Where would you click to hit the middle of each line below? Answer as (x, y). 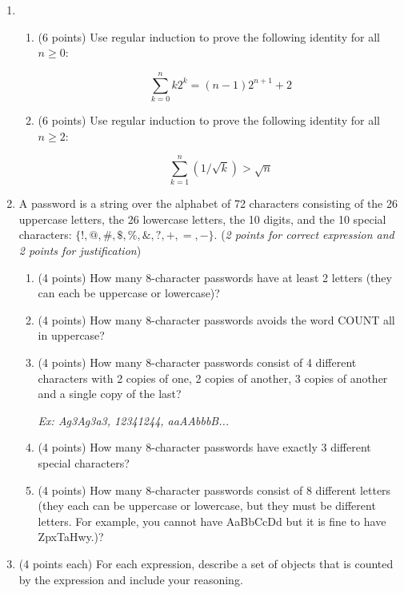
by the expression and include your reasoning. (131, 579)
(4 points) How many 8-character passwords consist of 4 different (197, 362)
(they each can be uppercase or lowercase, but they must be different (207, 505)
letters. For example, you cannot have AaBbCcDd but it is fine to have (212, 521)
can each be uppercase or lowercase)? (129, 293)
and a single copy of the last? (110, 394)
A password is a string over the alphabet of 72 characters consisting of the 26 (208, 203)
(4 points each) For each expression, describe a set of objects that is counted (206, 563)
